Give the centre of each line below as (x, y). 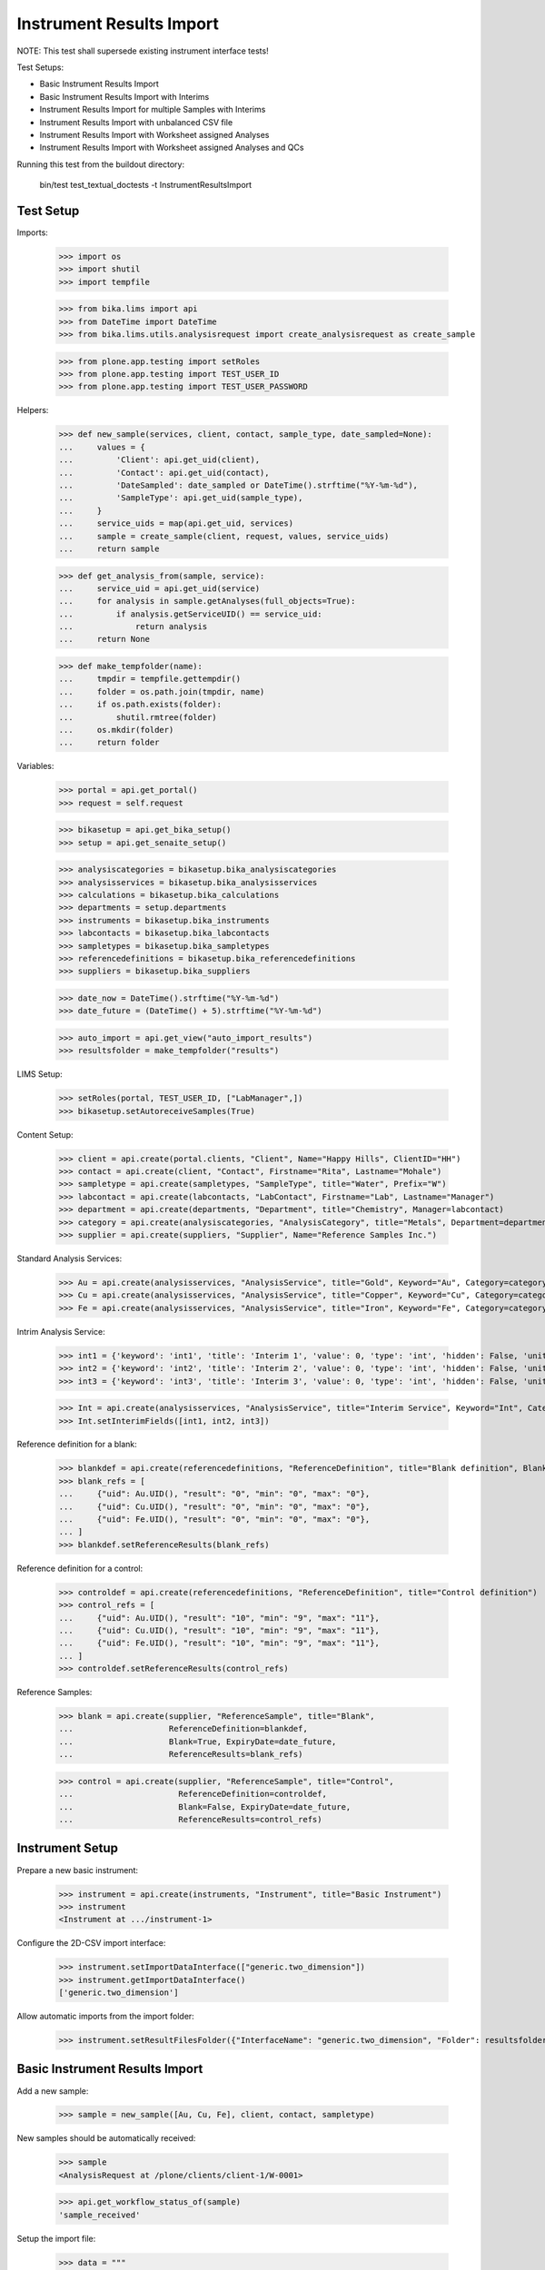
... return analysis (133, 627)
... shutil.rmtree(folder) (138, 717)
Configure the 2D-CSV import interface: (91, 1943)
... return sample (109, 548)
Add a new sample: (53, 2091)
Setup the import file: (56, 2238)
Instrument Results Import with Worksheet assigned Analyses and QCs (172, 148)
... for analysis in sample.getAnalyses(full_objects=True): (207, 601)
